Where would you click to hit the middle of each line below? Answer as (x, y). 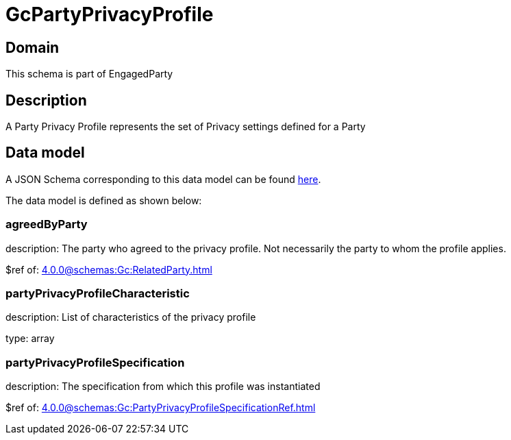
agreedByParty (47, 224)
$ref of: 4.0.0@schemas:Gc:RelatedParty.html (109, 269)
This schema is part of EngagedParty (89, 74)
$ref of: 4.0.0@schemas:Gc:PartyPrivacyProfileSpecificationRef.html (161, 408)
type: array (30, 339)
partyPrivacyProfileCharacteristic (98, 293)
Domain (33, 47)
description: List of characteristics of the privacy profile (131, 317)
